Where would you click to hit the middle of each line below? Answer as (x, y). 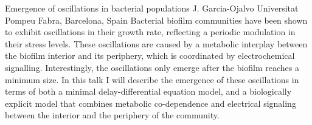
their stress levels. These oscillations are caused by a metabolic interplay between (156, 43)
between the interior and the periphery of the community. (112, 115)
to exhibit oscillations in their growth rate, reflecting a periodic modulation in (150, 32)
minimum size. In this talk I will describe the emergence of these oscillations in (152, 79)
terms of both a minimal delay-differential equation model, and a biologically (148, 91)
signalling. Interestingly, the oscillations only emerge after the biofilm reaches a (152, 67)
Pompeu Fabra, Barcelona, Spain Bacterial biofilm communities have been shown (156, 20)
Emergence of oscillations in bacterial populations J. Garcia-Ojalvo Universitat (152, 8)
